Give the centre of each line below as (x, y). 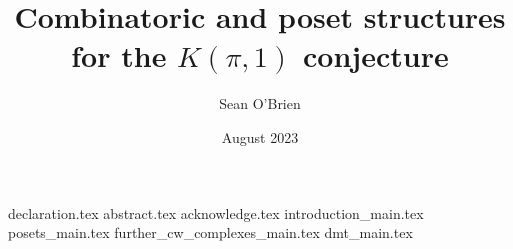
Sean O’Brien (260, 103)
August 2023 (260, 136)
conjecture (376, 55)
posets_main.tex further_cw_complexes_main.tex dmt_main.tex (210, 232)
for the (119, 55)
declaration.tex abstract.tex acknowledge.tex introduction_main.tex (216, 212)
